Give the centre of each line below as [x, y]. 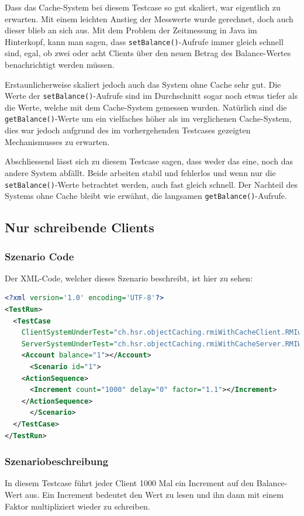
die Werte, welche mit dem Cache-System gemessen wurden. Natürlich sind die [146, 107]
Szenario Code [39, 256]
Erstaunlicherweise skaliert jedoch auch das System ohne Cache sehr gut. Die [143, 84]
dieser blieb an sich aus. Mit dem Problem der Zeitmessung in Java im [131, 30]
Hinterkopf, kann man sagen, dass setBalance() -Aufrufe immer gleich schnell [144, 41]
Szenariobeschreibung [57, 461]
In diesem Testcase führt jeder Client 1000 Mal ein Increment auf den [129, 483]
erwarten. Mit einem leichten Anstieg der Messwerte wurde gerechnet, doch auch [149, 18]
